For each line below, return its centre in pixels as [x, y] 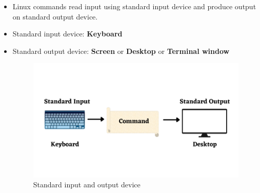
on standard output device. [55, 16]
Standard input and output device [87, 185]
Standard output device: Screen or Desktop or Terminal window [121, 51]
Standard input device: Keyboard [67, 34]
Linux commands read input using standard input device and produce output [134, 6]
